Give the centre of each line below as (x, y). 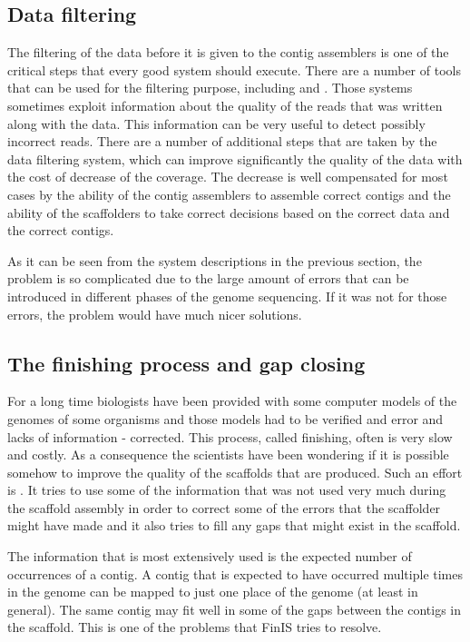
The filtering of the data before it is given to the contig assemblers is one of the (228, 52)
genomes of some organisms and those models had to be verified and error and (225, 418)
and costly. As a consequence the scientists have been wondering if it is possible (228, 454)
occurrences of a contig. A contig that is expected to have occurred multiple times (235, 573)
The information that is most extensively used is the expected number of (210, 556)
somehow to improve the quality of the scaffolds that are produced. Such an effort (235, 472)
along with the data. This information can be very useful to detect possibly (216, 123)
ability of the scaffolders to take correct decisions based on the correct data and (229, 212)
